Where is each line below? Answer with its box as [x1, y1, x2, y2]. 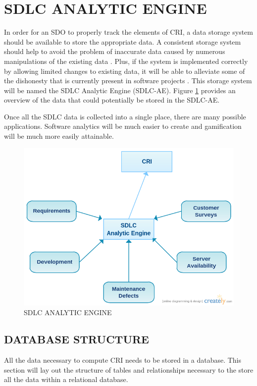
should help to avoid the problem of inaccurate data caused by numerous [4, 46, 225, 56]
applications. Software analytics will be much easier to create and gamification [4, 121, 242, 131]
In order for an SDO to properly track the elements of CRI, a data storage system [4, 27, 253, 37]
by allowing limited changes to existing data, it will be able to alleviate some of [4, 65, 245, 76]
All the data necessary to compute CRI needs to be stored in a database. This [4, 355, 242, 365]
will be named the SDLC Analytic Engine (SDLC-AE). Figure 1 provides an [4, 85, 236, 95]
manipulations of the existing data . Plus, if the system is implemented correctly [4, 55, 248, 66]
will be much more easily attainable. [4, 131, 114, 141]
